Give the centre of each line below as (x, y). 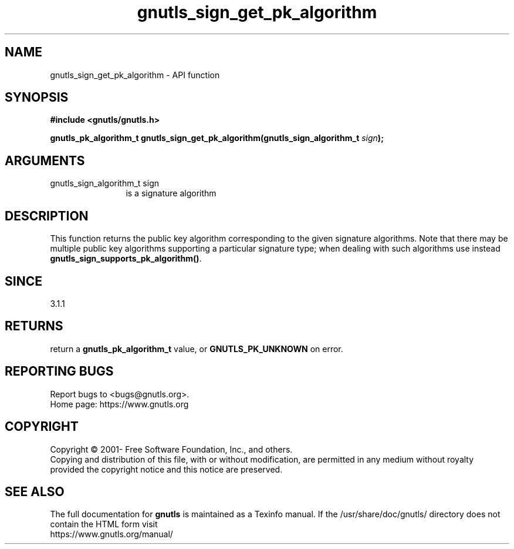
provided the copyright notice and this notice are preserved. (166, 469)
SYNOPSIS (37, 98)
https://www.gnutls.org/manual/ (111, 534)
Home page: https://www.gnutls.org (119, 404)
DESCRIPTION (47, 216)
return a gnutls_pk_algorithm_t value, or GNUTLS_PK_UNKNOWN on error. (197, 349)
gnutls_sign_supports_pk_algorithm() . (126, 259)
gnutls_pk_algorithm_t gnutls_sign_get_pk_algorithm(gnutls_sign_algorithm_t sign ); (217, 138)
